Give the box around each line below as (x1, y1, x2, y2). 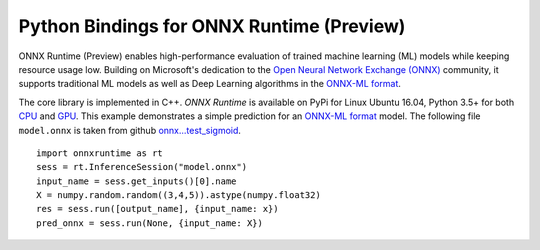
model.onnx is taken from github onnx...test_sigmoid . (18, 124, 242, 136)
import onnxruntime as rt (36, 147, 164, 159)
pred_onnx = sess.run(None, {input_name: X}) (36, 217, 264, 229)
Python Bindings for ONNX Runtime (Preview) (18, 15, 406, 37)
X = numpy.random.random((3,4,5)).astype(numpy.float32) (36, 190, 322, 201)
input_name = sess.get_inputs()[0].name (36, 175, 237, 187)
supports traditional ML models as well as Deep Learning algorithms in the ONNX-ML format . (18, 78, 402, 90)
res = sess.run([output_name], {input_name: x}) (36, 203, 279, 215)
